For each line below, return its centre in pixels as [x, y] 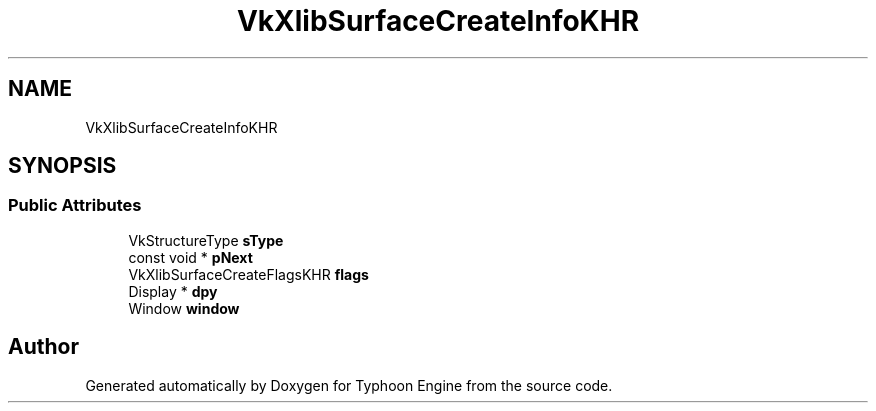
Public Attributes [75, 205]
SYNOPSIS [62, 166]
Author [43, 347]
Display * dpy [173, 291]
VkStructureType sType [206, 240]
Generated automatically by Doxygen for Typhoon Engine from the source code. [349, 385]
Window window [184, 308]
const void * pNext [190, 257]
